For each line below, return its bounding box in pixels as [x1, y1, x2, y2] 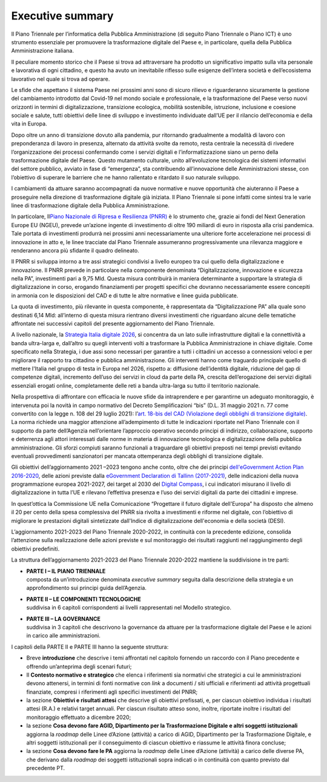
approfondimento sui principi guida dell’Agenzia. [26, 585, 147, 592]
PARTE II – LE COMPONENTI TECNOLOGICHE [26, 595, 142, 603]
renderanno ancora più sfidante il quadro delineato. [11, 247, 139, 254]
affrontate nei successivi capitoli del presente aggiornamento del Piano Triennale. [11, 320, 215, 327]
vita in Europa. [11, 120, 48, 127]
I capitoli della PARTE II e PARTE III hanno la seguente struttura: [11, 643, 169, 651]
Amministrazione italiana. [11, 47, 74, 55]
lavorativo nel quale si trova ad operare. [11, 75, 110, 82]
